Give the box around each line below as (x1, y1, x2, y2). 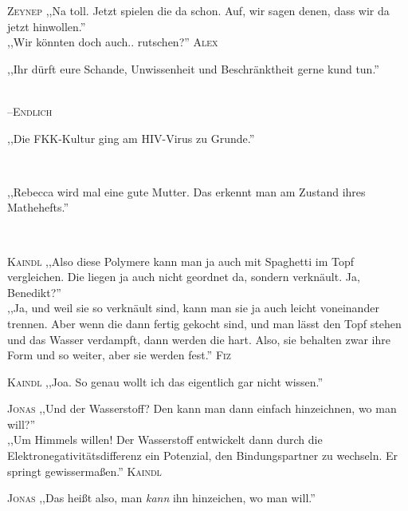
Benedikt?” (7, 283, 61, 300)
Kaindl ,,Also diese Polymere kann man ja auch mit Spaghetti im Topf (7, 252, 355, 269)
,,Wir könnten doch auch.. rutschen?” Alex (7, 34, 218, 50)
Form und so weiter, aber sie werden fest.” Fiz (7, 347, 231, 363)
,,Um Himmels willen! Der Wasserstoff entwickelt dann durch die (7, 431, 323, 448)
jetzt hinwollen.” (7, 18, 86, 34)
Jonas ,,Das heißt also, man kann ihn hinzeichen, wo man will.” (7, 489, 316, 506)
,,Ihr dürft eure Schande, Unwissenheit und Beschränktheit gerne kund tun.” (7, 60, 379, 77)
